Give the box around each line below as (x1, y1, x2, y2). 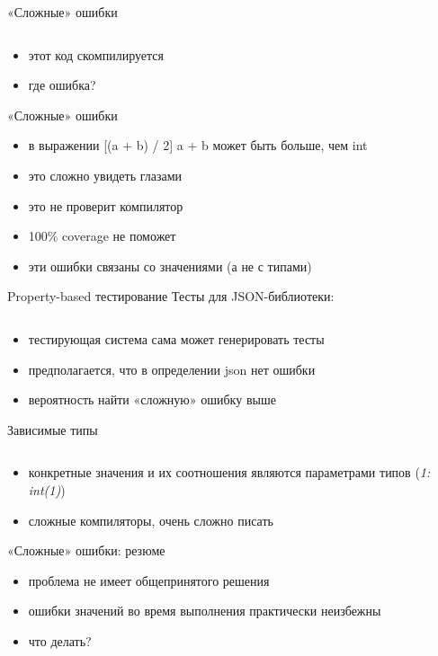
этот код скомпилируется (28, 45, 164, 64)
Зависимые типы (7, 420, 98, 439)
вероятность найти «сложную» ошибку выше (28, 390, 276, 409)
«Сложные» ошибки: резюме (7, 541, 165, 560)
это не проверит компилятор (28, 196, 183, 215)
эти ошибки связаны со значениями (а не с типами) (28, 256, 312, 275)
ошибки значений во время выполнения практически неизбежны (28, 601, 381, 620)
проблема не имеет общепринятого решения (28, 571, 270, 590)
